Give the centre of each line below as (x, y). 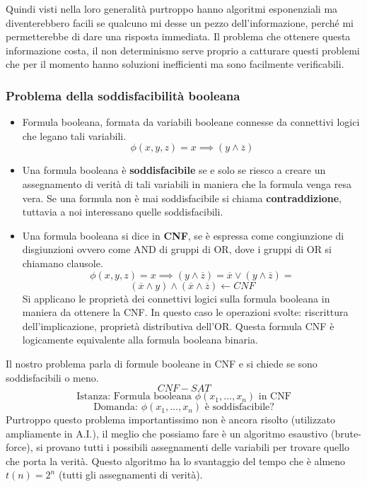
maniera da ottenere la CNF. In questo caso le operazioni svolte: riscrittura (185, 312)
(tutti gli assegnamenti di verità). (130, 475)
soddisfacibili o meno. (52, 377)
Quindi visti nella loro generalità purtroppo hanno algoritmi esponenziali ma (172, 8)
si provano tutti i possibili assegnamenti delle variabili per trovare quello (193, 447)
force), (19, 447)
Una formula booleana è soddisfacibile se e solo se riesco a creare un (174, 170)
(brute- (346, 433)
